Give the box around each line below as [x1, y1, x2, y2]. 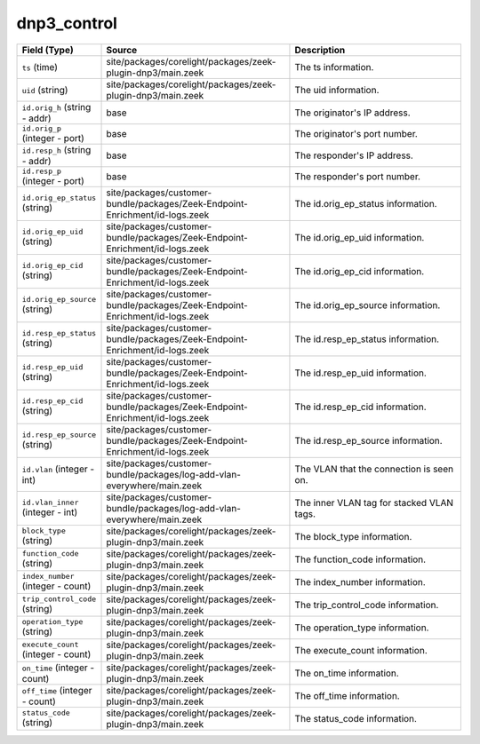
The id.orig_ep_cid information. [294, 265, 425, 277]
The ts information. [294, 60, 374, 73]
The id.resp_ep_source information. [294, 434, 444, 447]
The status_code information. [294, 712, 418, 724]
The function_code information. [294, 553, 427, 566]
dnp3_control [16, 13, 117, 33]
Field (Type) [21, 44, 75, 56]
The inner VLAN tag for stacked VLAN [294, 496, 453, 509]
